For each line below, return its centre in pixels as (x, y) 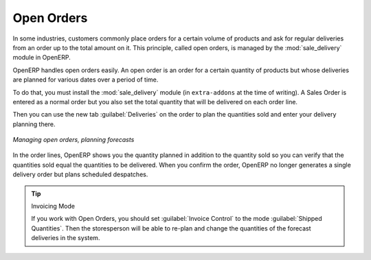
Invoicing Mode (53, 206)
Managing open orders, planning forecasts (74, 140)
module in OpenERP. (42, 58)
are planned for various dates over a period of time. (86, 80)
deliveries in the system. (66, 238)
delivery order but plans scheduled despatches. (80, 174)
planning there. (34, 124)
